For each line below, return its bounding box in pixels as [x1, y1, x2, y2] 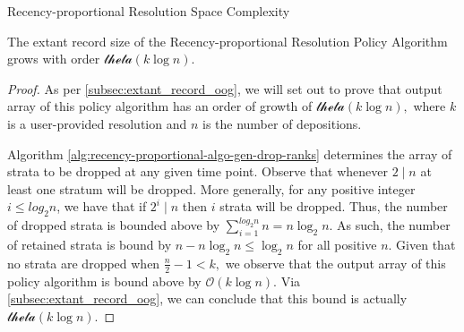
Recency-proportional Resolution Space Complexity [7, 2, 290, 20]
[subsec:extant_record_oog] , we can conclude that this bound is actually [7, 289, 408, 308]
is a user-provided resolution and [7, 114, 187, 132]
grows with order [7, 49, 100, 68]
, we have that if [56, 197, 147, 216]
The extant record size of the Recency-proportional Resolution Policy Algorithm [7, 31, 448, 50]
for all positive [297, 234, 377, 253]
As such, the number [337, 216, 451, 234]
